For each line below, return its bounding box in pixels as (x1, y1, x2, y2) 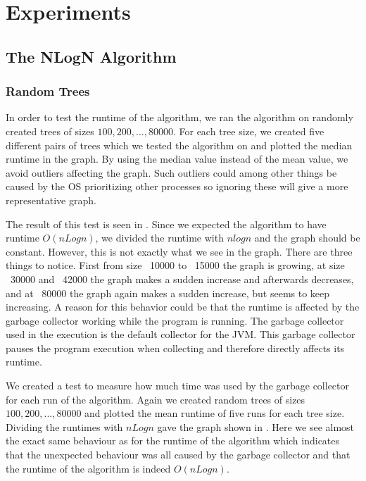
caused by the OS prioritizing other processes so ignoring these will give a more (6, 179, 348, 194)
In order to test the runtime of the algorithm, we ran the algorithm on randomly (6, 110, 353, 125)
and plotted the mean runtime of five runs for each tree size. (84, 406, 345, 420)
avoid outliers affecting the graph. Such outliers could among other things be (6, 165, 337, 180)
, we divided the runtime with (95, 230, 224, 245)
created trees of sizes (6, 123, 94, 138)
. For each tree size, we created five (172, 123, 324, 138)
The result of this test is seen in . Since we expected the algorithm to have (6, 216, 327, 231)
